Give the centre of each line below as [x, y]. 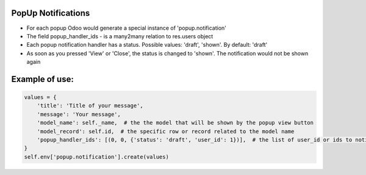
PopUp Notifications [51, 13]
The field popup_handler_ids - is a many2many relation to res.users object [120, 36]
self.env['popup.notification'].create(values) [96, 157]
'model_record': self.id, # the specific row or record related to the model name [166, 131]
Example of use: [43, 79]
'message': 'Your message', [79, 114]
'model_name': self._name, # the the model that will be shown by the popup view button [175, 123]
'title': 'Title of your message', [90, 106]
